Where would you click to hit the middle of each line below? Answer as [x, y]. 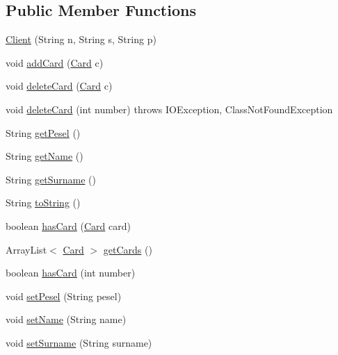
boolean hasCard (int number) [71, 273]
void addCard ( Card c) [55, 62]
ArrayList [26, 249]
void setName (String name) [66, 319]
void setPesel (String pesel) [64, 296]
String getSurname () [51, 179]
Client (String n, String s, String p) [81, 39]
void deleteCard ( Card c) [59, 86]
